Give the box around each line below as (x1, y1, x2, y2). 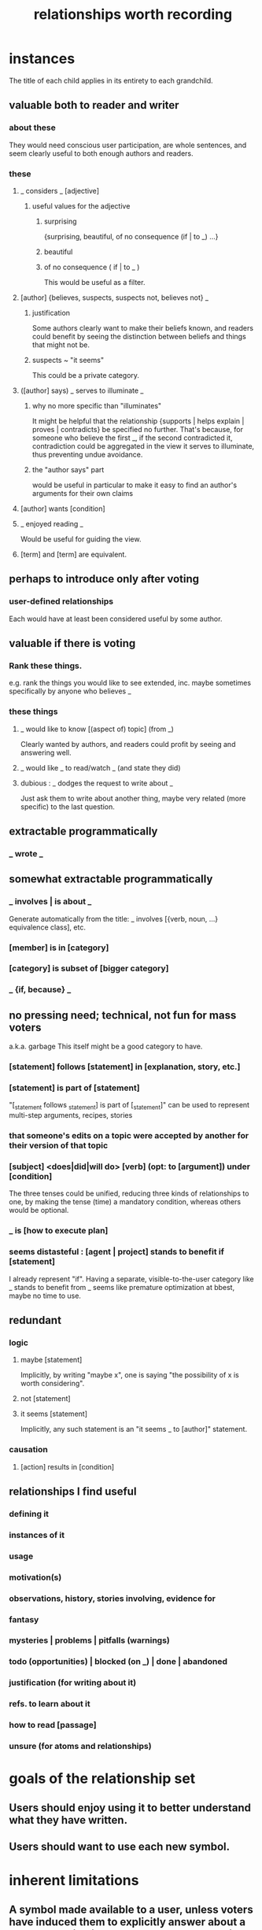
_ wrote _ (9, 848, 44, 859)
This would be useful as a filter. (43, 277, 146, 287)
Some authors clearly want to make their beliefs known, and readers (31, 323, 254, 332)
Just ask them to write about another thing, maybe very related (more (20, 793, 246, 803)
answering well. (20, 748, 72, 757)
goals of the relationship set (9, 1769, 196, 1788)
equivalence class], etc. (9, 922, 86, 932)
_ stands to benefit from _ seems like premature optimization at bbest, (9, 1282, 235, 1292)
